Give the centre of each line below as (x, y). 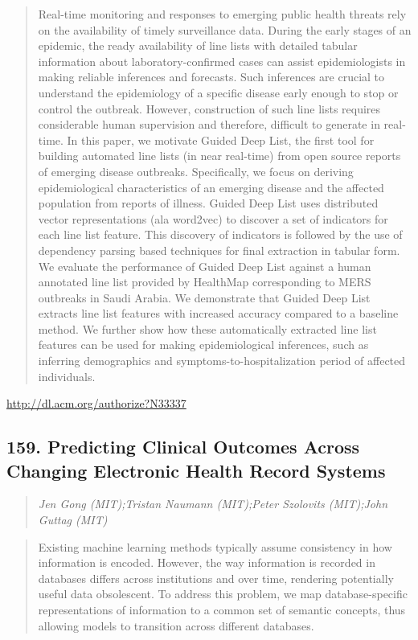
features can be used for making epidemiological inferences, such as (203, 345)
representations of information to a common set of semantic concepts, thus (222, 609)
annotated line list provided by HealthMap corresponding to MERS (205, 282)
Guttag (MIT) (73, 520)
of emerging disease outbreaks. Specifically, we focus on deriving (196, 171)
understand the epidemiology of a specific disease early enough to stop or (218, 92)
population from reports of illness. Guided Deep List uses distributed (208, 203)
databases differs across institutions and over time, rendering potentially (216, 578)
